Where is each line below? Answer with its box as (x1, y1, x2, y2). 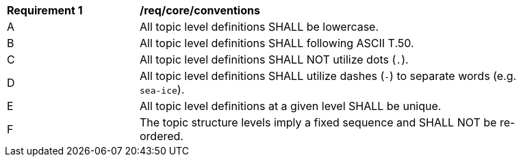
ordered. (140, 129, 183, 143)
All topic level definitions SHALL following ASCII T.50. (140, 36, 414, 50)
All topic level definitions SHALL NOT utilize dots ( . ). (140, 53, 409, 66)
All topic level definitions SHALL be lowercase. (140, 20, 379, 33)
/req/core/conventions (140, 3, 260, 17)
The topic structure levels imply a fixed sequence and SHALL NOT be (140, 116, 497, 129)
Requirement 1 (7, 3, 83, 17)
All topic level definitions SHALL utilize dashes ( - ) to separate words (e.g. (140, 69, 517, 83)
